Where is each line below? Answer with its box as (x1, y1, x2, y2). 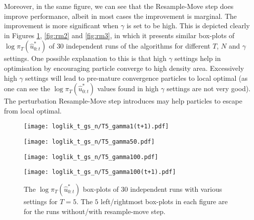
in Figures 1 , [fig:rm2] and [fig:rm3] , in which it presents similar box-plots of (4, 30, 235, 40)
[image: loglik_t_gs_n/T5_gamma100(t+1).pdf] (24, 168, 176, 176)
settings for (24, 196, 58, 206)
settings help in (174, 53, 221, 63)
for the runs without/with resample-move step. (24, 206, 166, 216)
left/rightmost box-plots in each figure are (100, 196, 228, 206)
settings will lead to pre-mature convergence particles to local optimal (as (25, 72, 248, 83)
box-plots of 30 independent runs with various (83, 183, 222, 194)
